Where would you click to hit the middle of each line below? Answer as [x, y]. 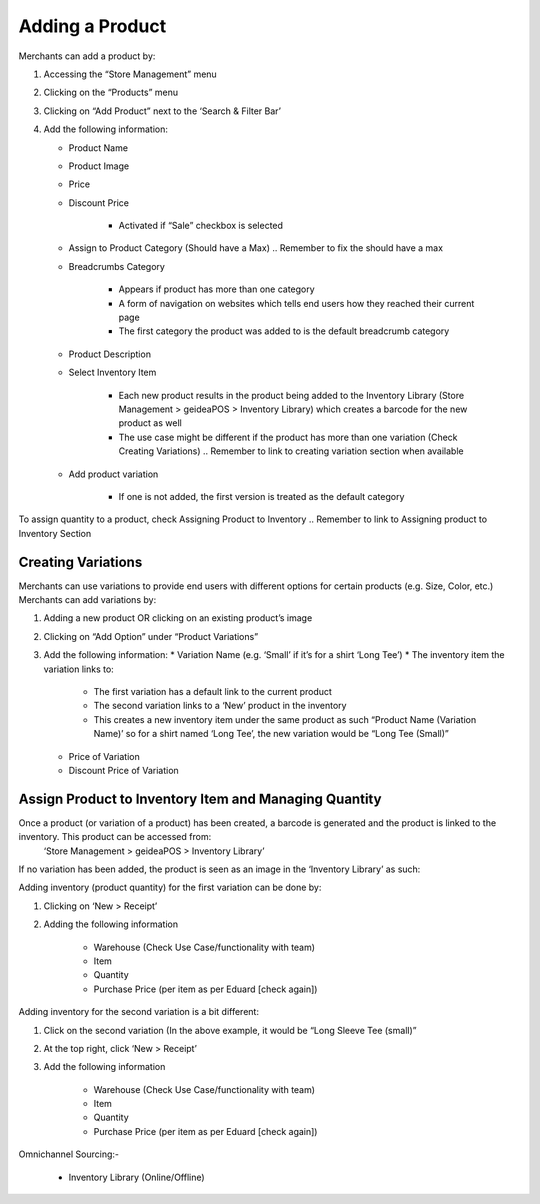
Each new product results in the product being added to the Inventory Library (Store [291, 395]
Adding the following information [111, 924]
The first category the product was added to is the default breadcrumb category [284, 331]
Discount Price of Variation [123, 770]
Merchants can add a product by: [87, 56]
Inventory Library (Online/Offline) [136, 1177]
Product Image [99, 166]
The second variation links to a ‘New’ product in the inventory [220, 706]
